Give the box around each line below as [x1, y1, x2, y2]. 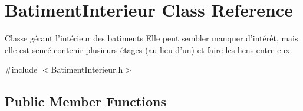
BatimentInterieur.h [51, 63, 123, 76]
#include [5, 63, 38, 76]
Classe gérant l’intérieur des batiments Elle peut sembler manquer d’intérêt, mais [5, 32, 298, 44]
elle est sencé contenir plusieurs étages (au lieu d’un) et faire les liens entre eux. [5, 43, 292, 56]
